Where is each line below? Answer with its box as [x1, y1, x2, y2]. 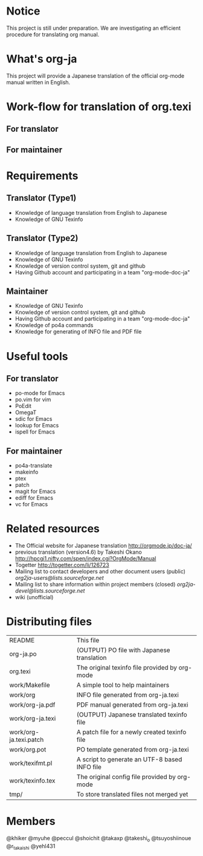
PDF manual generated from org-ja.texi [76, 701, 188, 709]
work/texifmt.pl [9, 759, 53, 767]
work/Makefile [9, 681, 50, 690]
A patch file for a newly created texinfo [76, 728, 187, 736]
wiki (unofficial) [14, 594, 54, 601]
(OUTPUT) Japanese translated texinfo [76, 710, 187, 719]
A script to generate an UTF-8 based [76, 755, 182, 764]
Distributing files [6, 615, 92, 629]
